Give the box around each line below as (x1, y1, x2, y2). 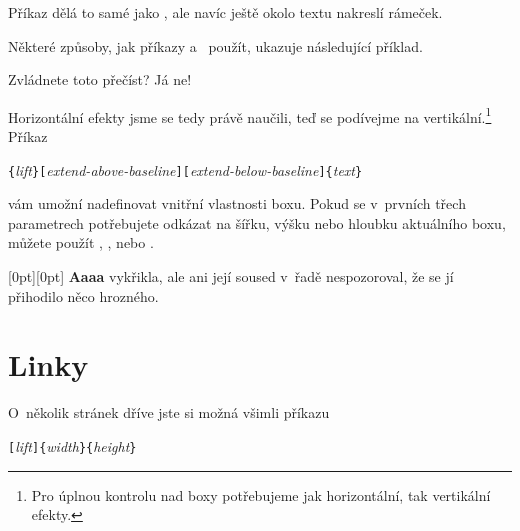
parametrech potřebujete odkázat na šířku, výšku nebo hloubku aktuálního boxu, (8, 212, 506, 233)
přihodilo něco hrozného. (8, 285, 159, 306)
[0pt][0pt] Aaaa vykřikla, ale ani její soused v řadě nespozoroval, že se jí (8, 266, 454, 287)
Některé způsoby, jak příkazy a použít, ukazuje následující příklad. (8, 35, 423, 56)
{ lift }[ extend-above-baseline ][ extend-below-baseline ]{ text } (8, 159, 363, 180)
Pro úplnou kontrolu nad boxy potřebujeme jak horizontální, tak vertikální (31, 484, 491, 505)
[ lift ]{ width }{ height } (8, 435, 137, 456)
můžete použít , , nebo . (8, 232, 154, 253)
